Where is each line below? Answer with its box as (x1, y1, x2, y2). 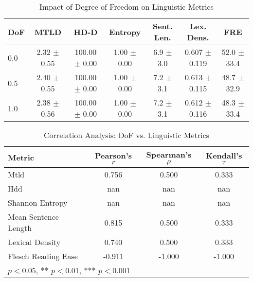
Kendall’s (205, 150, 242, 161)
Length (8, 222, 32, 233)
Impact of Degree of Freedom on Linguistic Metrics (39, 1, 214, 12)
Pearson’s (95, 150, 132, 161)
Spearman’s (146, 149, 192, 160)
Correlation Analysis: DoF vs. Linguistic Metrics (44, 129, 209, 141)
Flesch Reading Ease (8, 250, 78, 262)
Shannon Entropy (8, 197, 68, 208)
